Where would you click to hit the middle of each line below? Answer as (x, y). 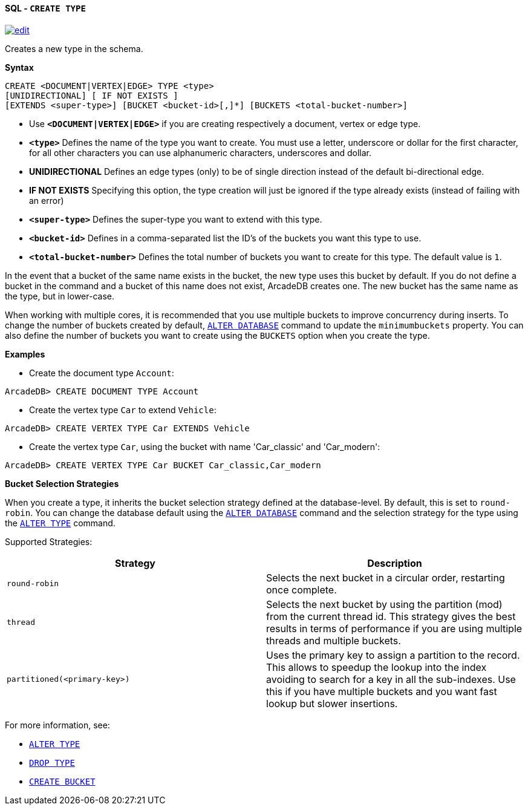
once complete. (301, 590)
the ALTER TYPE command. (60, 523)
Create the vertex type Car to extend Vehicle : (123, 410)
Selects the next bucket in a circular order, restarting (386, 577)
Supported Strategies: (49, 541)
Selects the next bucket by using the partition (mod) (384, 604)
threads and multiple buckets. (334, 640)
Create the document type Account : (102, 373)
